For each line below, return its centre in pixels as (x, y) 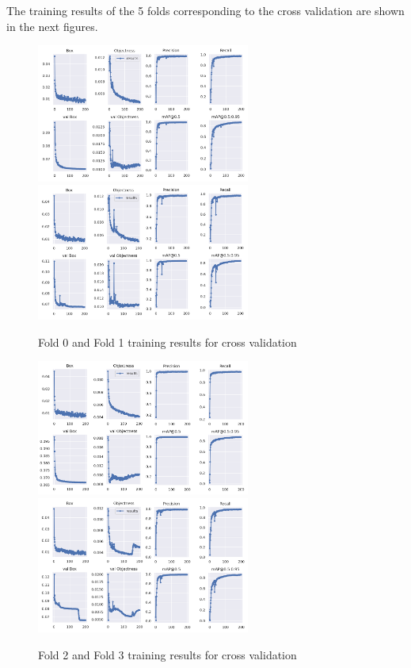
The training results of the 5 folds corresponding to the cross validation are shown (205, 10)
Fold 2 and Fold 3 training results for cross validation (167, 654)
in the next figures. (52, 26)
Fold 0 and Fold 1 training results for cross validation (167, 342)
